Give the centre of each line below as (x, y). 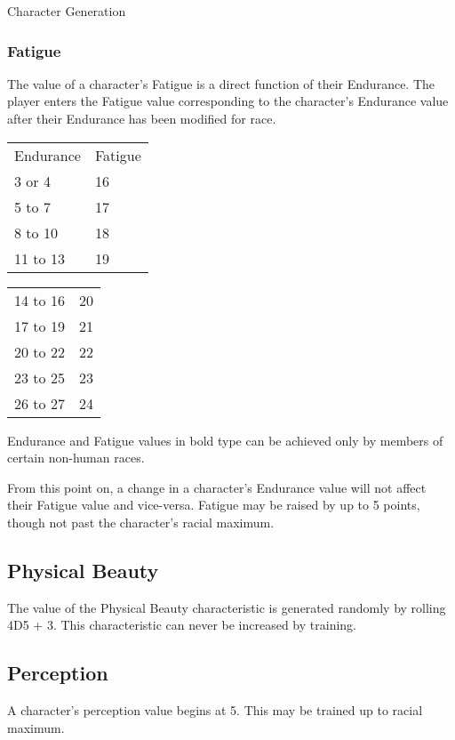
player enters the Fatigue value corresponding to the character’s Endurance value (228, 101)
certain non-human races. (76, 458)
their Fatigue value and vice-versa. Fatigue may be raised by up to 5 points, (214, 505)
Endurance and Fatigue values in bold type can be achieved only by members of (225, 440)
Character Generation (67, 11)
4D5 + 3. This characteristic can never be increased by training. (182, 625)
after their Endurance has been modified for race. (142, 118)
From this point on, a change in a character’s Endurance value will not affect (217, 487)
